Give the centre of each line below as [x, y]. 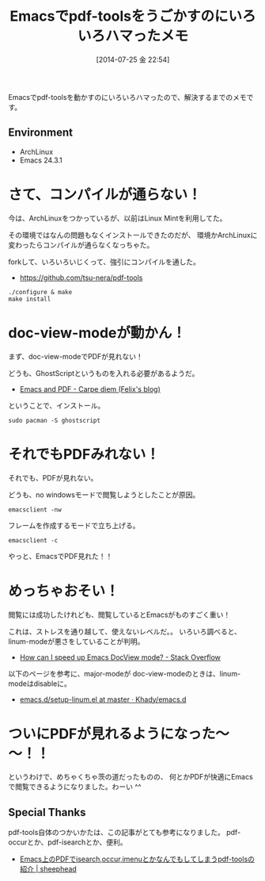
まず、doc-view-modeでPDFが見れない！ [76, 356]
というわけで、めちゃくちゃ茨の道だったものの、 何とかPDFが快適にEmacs [131, 777]
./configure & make [40, 292]
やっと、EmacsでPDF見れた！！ [61, 556]
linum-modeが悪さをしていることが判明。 [76, 641]
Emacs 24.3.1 [41, 160]
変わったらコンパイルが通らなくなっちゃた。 [81, 245]
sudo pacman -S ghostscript [55, 420]
